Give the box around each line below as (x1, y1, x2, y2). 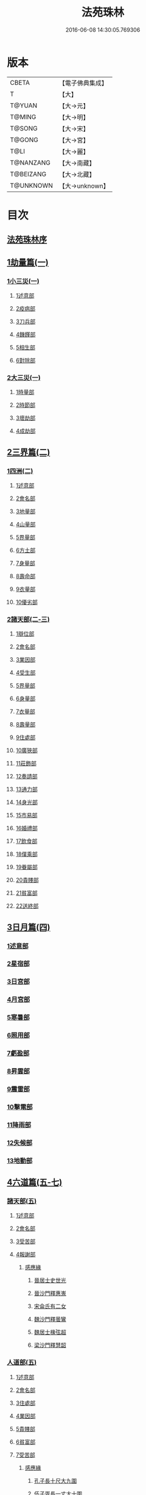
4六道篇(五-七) (7, 1177, 63, 1187)
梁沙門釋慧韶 (33, 1341, 66, 1349)
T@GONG (10, 135, 38, 144)
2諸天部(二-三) (7, 615, 50, 623)
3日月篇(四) (7, 922, 50, 932)
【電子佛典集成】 (58, 79, 108, 87)
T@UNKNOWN (10, 181, 54, 190)
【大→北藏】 (58, 170, 96, 179)
